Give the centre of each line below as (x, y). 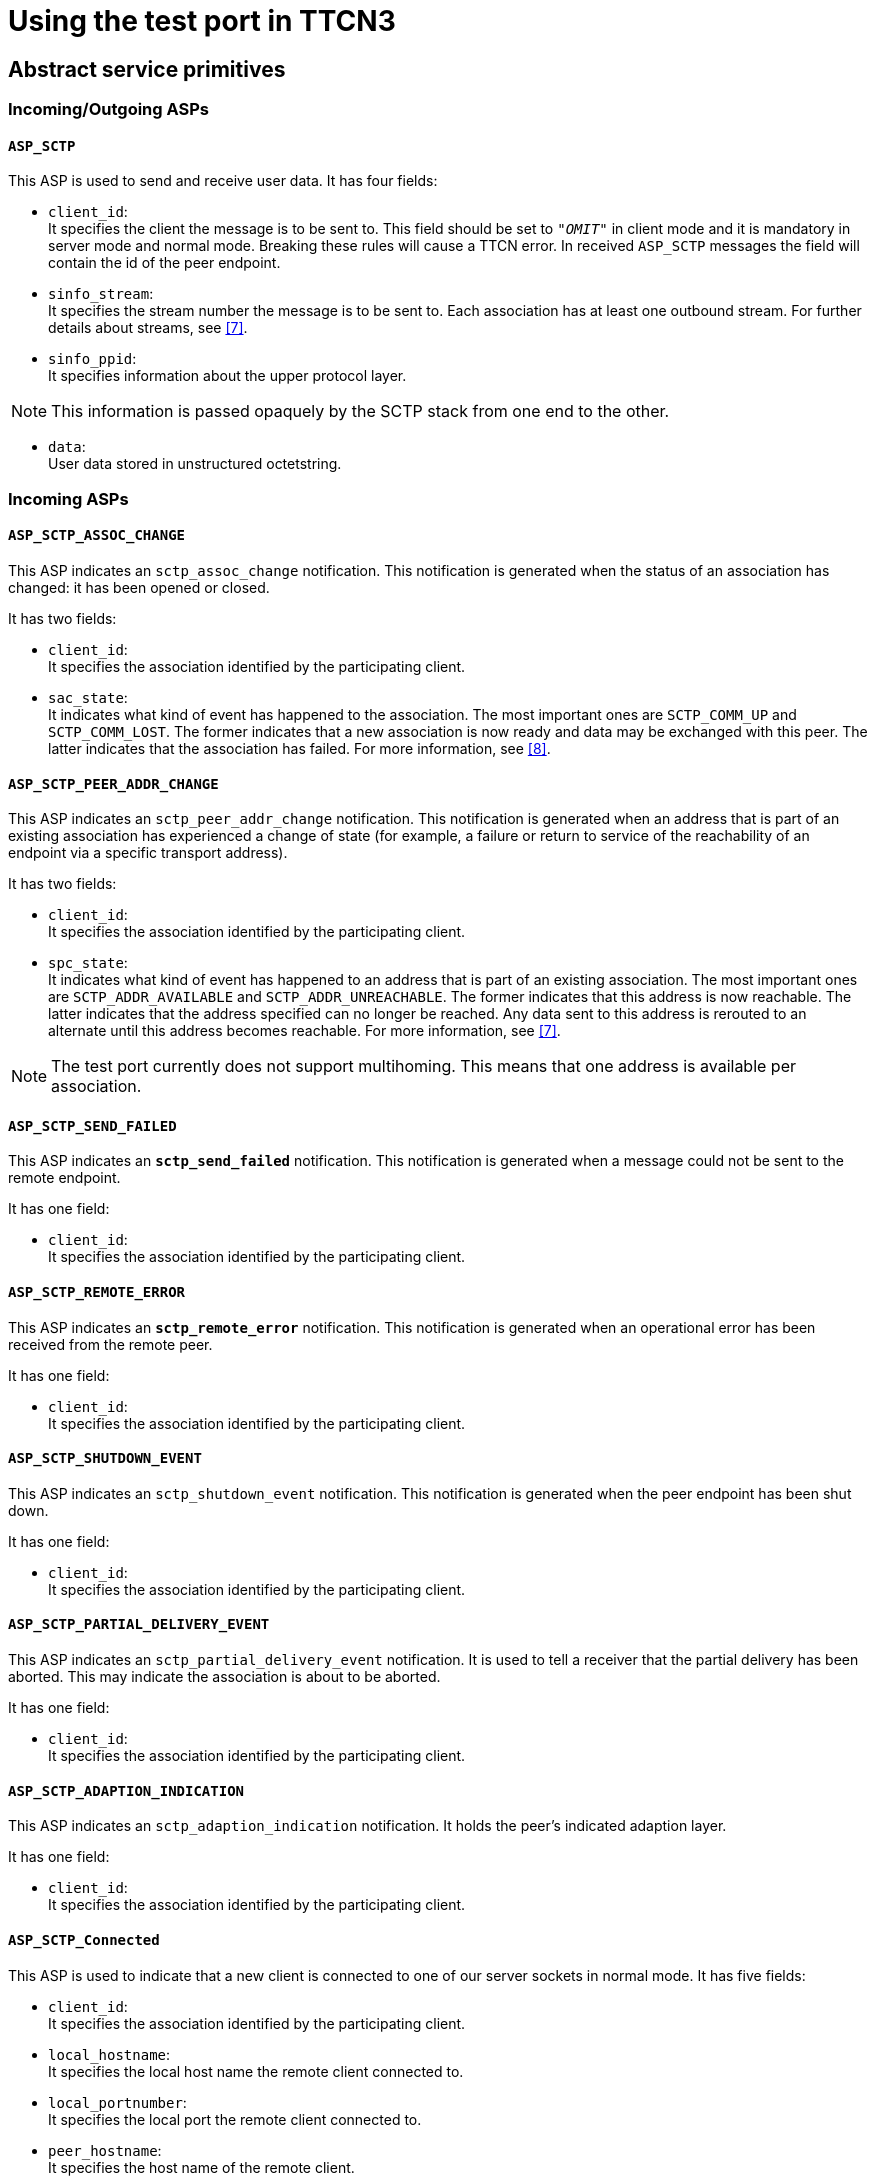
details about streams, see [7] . (148, 328)
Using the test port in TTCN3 (202, 21)
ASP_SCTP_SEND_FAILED (92, 1125)
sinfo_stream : (101, 294)
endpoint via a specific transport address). (148, 853)
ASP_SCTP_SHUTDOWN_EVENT (105, 1458)
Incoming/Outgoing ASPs (108, 109)
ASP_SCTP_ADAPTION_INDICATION (126, 1790)
